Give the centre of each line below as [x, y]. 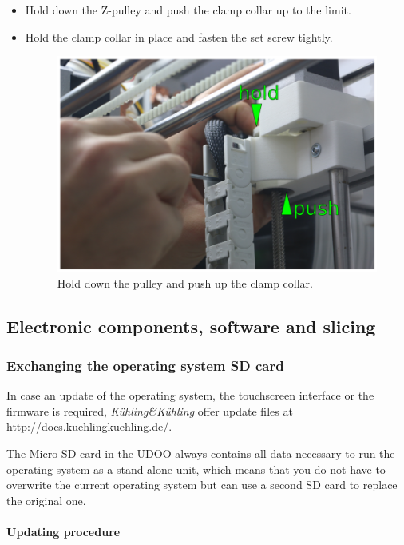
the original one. [46, 500]
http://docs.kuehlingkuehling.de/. [89, 426]
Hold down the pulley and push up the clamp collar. [185, 282]
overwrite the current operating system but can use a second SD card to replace [202, 485]
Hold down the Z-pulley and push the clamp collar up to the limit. [188, 10]
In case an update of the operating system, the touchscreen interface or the [190, 395]
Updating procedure [63, 532]
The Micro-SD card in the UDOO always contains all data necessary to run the [201, 454]
